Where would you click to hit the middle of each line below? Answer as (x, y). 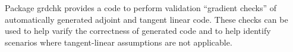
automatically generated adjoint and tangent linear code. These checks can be (146, 19)
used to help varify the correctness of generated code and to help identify (138, 31)
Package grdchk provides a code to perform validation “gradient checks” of (141, 8)
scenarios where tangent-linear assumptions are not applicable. (119, 42)
